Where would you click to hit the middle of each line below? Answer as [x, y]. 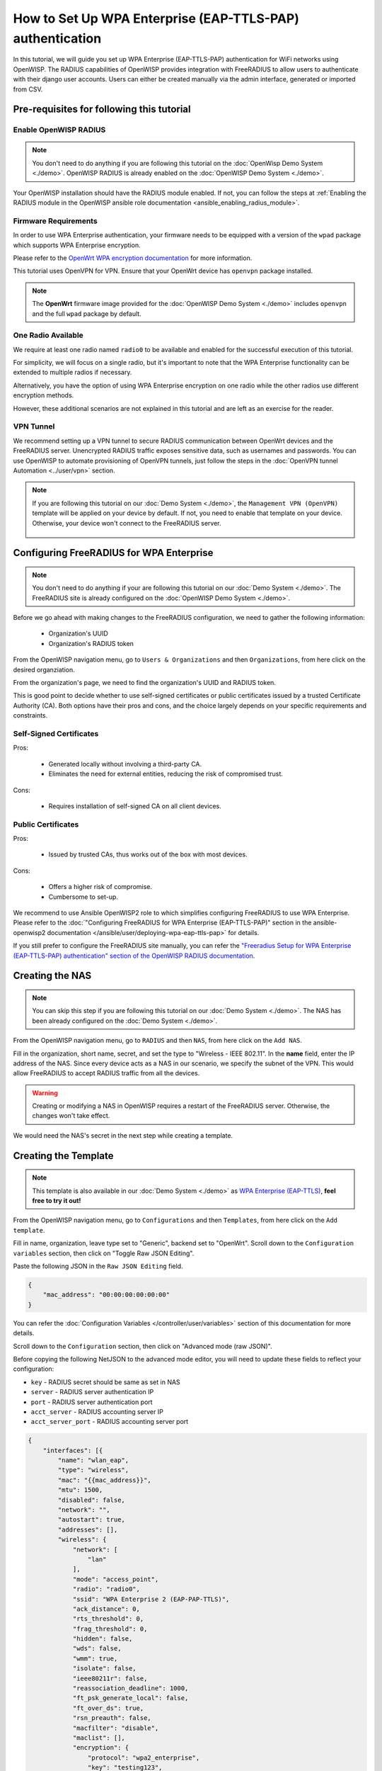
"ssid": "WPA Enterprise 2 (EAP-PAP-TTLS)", [151, 1599]
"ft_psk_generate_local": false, [131, 1698]
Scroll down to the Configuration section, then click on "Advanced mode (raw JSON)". [143, 1346]
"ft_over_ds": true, [108, 1708]
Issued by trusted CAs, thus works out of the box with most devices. [148, 854]
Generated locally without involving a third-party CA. [125, 764]
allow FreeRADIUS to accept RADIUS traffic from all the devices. [106, 1073]
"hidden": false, [103, 1639]
